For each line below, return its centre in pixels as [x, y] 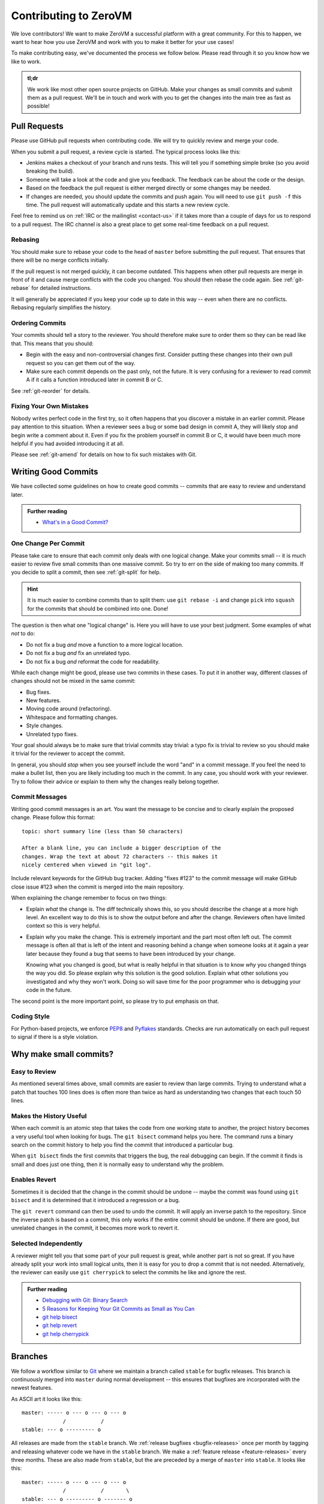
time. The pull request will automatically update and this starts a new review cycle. [128, 205]
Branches [29, 1357]
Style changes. [44, 726]
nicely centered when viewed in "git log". [87, 865]
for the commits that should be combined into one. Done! [98, 608]
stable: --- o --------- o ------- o [77, 1499]
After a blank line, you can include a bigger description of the [121, 848]
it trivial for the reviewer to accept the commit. [68, 754]
